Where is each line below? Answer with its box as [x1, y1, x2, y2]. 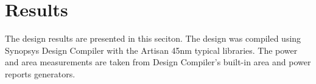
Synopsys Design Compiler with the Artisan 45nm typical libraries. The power [5, 44, 298, 56]
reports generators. [5, 67, 75, 80]
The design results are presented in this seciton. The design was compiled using [5, 32, 301, 45]
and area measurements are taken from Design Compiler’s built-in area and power [5, 56, 311, 68]
